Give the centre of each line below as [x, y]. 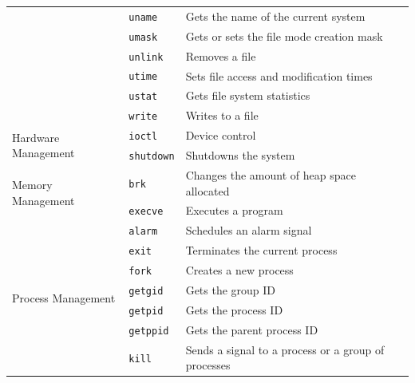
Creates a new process [239, 270]
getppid [149, 331]
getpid [146, 311]
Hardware [36, 137]
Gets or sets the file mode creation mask [284, 36]
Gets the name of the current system [275, 16]
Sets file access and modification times [279, 75]
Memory [32, 185]
